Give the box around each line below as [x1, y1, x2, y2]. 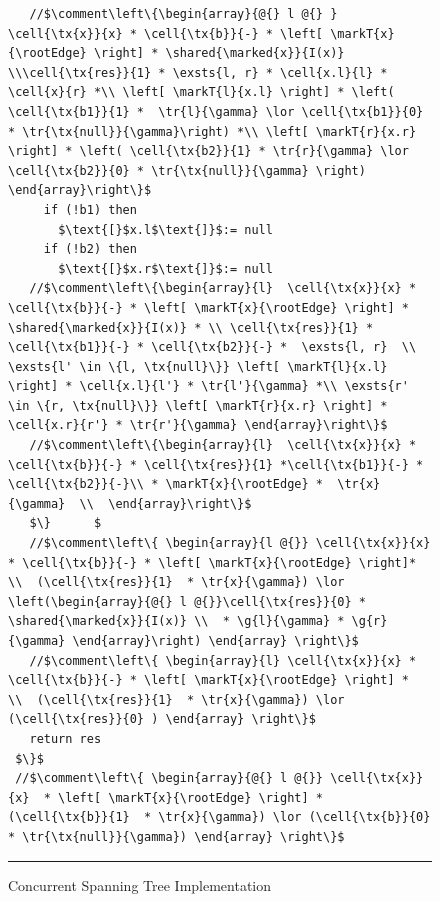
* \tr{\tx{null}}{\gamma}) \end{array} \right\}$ [8, 829, 345, 844]
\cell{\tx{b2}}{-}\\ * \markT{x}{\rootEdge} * [8, 477, 323, 492]
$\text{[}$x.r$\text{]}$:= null [58, 261, 273, 276]
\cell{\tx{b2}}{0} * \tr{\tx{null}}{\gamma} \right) [8, 163, 366, 178]
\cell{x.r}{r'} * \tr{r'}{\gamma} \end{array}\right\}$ [8, 418, 388, 433]
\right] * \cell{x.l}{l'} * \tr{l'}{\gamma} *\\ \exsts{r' [8, 379, 409, 394]
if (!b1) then [43, 202, 137, 217]
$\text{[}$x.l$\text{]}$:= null [58, 222, 273, 237]
